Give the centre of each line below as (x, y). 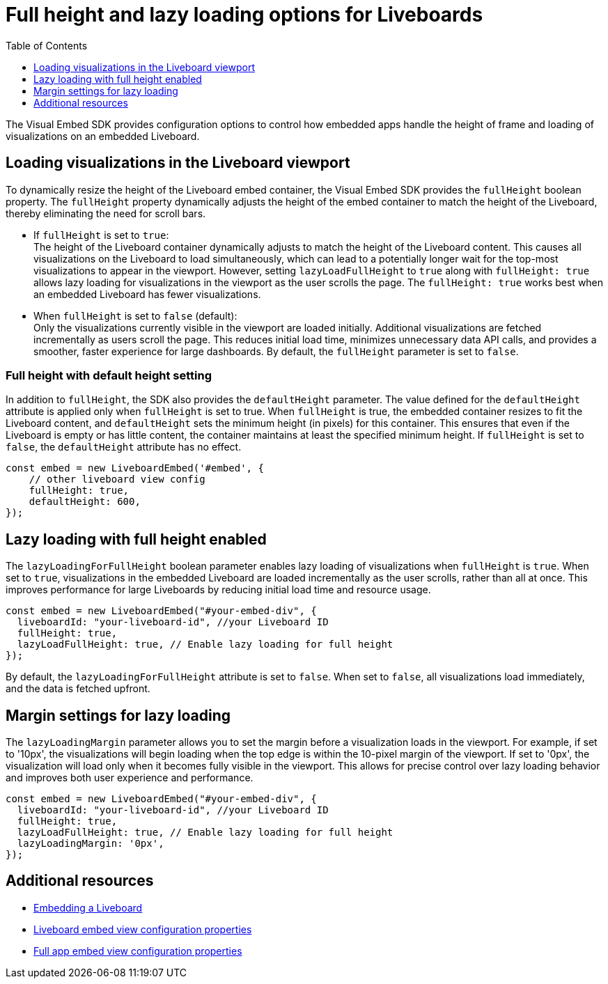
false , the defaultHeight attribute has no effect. (124, 447)
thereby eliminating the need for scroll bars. (106, 213)
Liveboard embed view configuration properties (143, 929)
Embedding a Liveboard (88, 907)
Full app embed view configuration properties (138, 951)
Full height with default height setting (109, 375)
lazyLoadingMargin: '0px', (91, 844)
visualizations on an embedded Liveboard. (103, 136)
